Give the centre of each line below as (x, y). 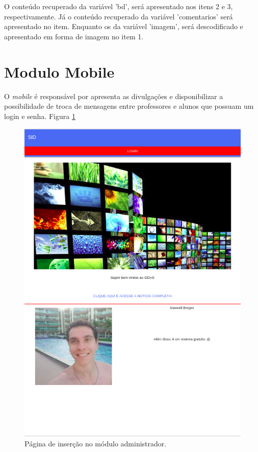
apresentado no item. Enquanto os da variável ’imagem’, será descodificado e (124, 26)
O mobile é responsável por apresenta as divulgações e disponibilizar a (114, 96)
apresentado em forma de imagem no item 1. (74, 36)
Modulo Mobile (59, 71)
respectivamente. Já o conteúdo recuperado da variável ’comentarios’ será (119, 16)
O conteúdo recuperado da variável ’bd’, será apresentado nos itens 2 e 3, (119, 6)
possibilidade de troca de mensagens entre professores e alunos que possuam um (129, 106)
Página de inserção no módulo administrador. (96, 444)
